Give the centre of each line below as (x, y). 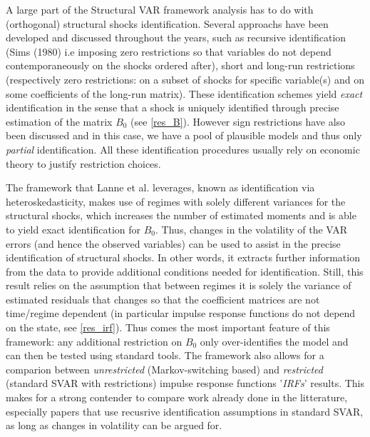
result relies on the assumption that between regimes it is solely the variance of (179, 285)
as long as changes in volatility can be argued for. (114, 425)
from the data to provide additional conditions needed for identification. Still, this (185, 271)
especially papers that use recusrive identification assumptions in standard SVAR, (185, 411)
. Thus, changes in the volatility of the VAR (252, 229)
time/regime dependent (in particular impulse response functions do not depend (181, 313)
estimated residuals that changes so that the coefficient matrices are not (163, 299)
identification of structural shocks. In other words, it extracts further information (183, 257)
